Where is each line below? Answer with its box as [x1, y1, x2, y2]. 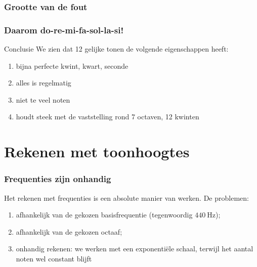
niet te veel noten [16, 94, 70, 105]
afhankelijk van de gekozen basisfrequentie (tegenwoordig [16, 209, 193, 220]
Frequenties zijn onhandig [4, 172, 111, 185]
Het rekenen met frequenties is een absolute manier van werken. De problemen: [4, 192, 249, 203]
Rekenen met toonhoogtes [4, 141, 190, 162]
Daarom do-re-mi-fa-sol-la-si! [4, 23, 124, 36]
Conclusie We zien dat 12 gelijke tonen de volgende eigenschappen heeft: [4, 43, 229, 54]
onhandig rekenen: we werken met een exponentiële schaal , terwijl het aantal [16, 243, 253, 254]
